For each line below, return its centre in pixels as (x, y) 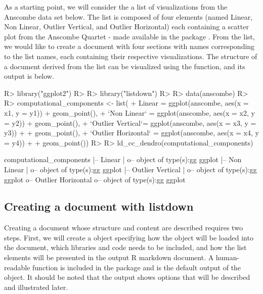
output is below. (29, 76)
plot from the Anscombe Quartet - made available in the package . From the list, (129, 36)
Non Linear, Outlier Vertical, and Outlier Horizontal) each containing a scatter (126, 27)
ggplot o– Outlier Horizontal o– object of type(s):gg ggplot (95, 179)
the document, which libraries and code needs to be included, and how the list (125, 247)
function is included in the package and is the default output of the (137, 267)
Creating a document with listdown (99, 206)
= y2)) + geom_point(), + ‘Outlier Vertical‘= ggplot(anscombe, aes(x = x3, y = (130, 122)
